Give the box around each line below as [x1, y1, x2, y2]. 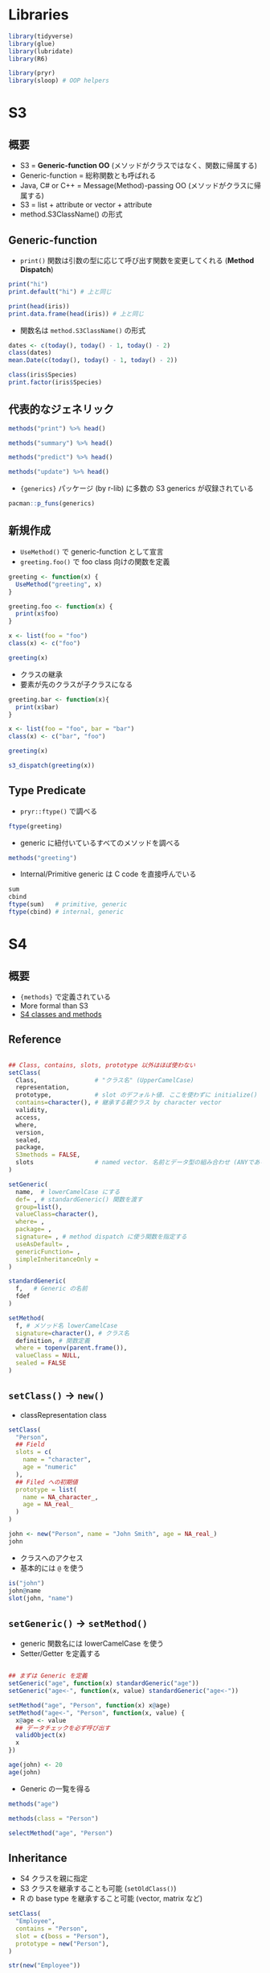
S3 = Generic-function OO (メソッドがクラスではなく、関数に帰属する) [19, 161, 258, 171]
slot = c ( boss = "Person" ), [15, 1932, 110, 1940]
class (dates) [8, 348, 52, 357]
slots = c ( [15, 1448, 52, 1456]
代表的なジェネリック [8, 402, 114, 416]
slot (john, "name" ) [8, 1594, 74, 1602]
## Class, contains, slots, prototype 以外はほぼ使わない [8, 1061, 195, 1069]
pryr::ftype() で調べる [19, 806, 98, 816]
